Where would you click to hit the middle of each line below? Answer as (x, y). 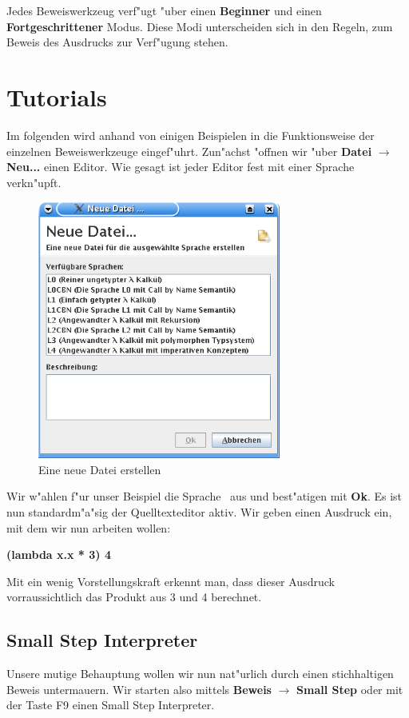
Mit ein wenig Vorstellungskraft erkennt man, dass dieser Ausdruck (171, 581)
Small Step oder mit (350, 689)
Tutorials (57, 96)
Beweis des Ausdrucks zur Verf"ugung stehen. (117, 42)
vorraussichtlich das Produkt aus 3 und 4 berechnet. (134, 597)
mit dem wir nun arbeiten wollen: (89, 527)
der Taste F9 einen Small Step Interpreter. (111, 705)
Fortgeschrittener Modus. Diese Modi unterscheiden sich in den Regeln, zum (200, 26)
